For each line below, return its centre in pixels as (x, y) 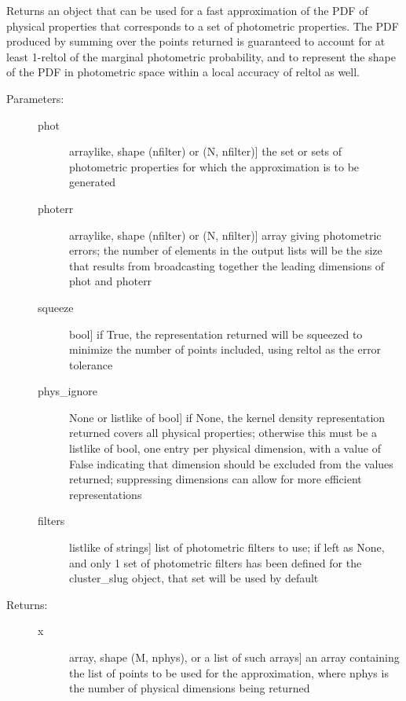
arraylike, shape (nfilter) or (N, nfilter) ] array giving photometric (225, 235)
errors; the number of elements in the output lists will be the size (226, 250)
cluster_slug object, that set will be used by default (194, 578)
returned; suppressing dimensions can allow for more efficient (216, 479)
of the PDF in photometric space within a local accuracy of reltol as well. (183, 72)
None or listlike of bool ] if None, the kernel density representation (227, 417)
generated (93, 182)
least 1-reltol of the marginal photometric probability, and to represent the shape (201, 56)
